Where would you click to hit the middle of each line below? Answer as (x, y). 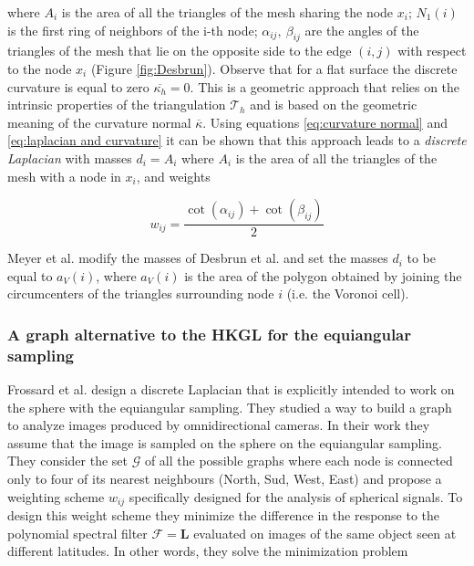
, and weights (173, 176)
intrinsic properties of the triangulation (117, 105)
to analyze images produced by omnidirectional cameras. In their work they (219, 425)
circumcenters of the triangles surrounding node (141, 293)
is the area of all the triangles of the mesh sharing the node (227, 12)
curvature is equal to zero (78, 86)
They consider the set (68, 461)
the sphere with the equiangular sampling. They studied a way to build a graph (230, 407)
